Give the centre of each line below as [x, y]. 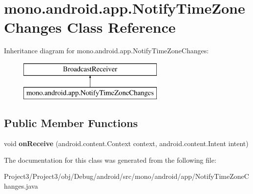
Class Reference [121, 27]
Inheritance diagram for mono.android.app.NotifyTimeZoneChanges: [106, 51]
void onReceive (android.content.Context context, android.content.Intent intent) [126, 143]
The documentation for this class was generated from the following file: [110, 160]
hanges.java [21, 186]
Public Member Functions [71, 123]
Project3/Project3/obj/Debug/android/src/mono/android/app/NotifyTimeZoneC [126, 176]
